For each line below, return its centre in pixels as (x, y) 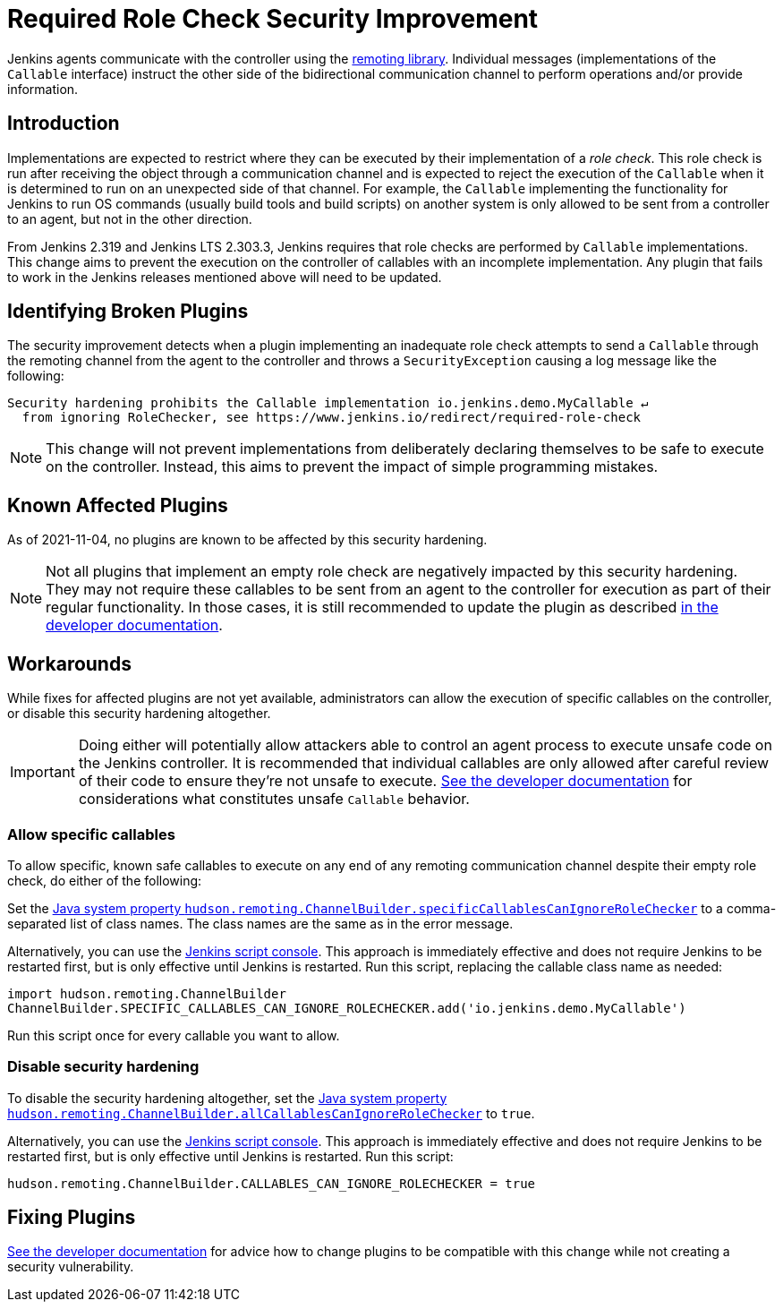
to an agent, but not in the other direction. (130, 218)
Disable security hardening (103, 1067)
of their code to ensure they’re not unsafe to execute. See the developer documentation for (385, 781)
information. (43, 89)
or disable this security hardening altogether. (139, 714)
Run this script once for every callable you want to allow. (174, 1035)
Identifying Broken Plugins (128, 312)
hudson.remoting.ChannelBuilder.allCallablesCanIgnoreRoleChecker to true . (271, 1113)
